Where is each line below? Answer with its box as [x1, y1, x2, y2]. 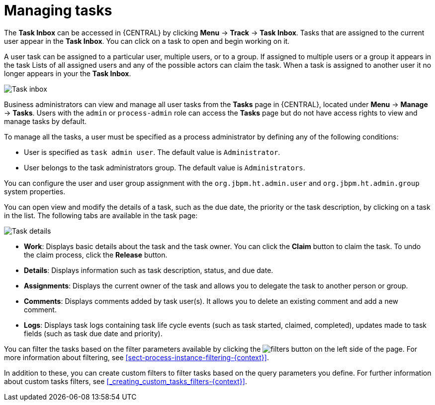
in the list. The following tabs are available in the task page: [4, 211, 198, 220]
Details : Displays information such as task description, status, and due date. [24, 266, 273, 274]
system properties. [4, 187, 66, 196]
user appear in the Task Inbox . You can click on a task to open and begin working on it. [4, 36, 290, 45]
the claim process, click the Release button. [24, 250, 168, 259]
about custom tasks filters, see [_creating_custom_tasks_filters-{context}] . [4, 377, 247, 386]
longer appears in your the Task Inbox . [4, 69, 131, 78]
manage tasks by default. [4, 117, 87, 126]
